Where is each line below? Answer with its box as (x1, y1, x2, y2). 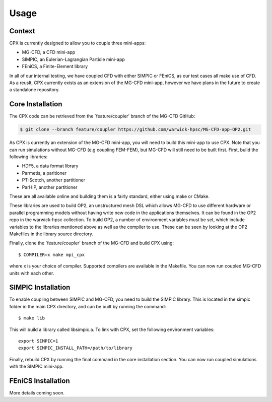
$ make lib (18, 315, 45, 321)
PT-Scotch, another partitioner (22, 177, 86, 183)
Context (9, 27, 35, 35)
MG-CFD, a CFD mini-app (22, 49, 76, 55)
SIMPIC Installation (9, 283, 71, 292)
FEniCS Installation (9, 376, 70, 385)
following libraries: (9, 154, 48, 160)
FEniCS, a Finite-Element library (22, 63, 88, 70)
